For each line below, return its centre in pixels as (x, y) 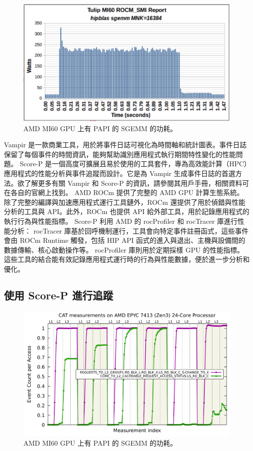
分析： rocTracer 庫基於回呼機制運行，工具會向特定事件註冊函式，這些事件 (129, 230)
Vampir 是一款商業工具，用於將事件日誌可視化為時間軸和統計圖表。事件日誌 (125, 145)
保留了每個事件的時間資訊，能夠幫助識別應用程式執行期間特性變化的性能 (120, 154)
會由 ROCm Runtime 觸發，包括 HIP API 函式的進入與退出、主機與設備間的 (125, 240)
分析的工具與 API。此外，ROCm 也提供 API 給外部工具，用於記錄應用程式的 (127, 211)
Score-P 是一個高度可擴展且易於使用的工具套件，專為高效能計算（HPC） (134, 164)
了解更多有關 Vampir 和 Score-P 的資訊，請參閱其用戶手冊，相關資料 (133, 183)
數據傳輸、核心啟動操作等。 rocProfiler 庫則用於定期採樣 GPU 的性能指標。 (124, 249)
